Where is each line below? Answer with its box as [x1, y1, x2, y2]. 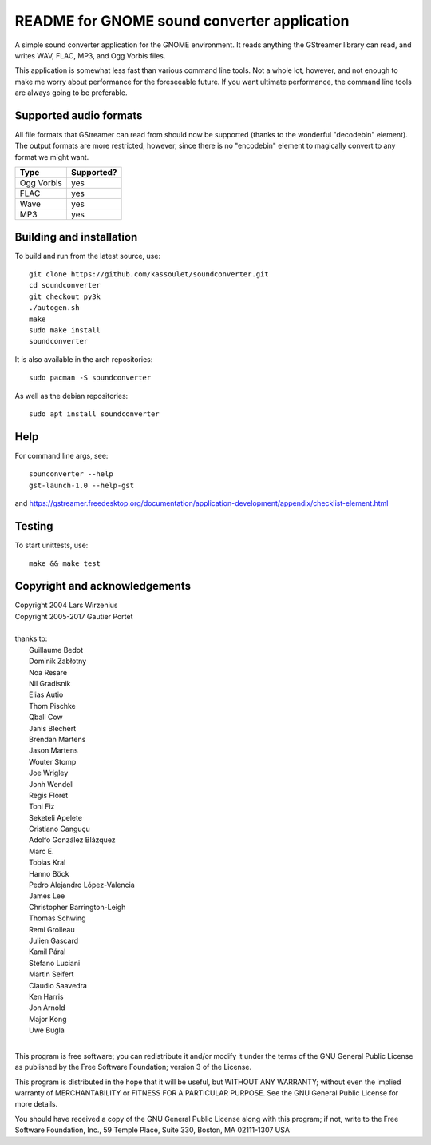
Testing [14, 519, 53, 533]
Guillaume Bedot [29, 645, 84, 654]
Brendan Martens [29, 734, 86, 744]
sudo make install [29, 326, 101, 335]
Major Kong [29, 1014, 67, 1024]
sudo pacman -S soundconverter [29, 373, 152, 383]
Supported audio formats [14, 109, 143, 122]
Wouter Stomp [29, 757, 77, 766]
